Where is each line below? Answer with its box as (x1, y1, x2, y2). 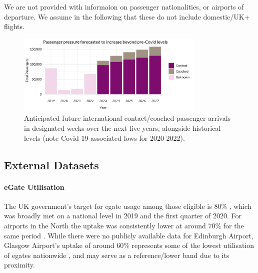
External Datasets (4, 157, 99, 172)
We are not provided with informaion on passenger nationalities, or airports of (4, 2, 244, 12)
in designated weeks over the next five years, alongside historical (24, 123, 221, 133)
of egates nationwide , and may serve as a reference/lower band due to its (4, 249, 229, 260)
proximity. (4, 259, 35, 270)
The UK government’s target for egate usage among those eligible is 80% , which (4, 200, 251, 211)
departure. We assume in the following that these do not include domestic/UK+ (4, 11, 250, 22)
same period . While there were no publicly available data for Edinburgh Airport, (4, 230, 253, 240)
